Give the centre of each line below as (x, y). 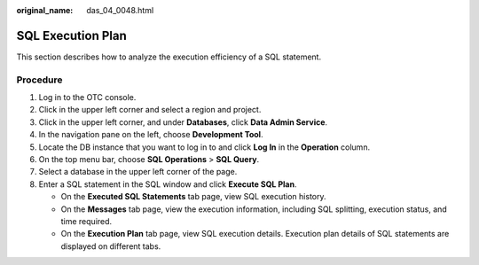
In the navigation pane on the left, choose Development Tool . (151, 135)
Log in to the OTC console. (87, 97)
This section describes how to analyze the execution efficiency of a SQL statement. (169, 57)
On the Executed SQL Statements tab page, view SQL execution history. (193, 197)
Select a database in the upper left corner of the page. (138, 172)
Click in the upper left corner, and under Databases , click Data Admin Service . (183, 122)
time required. (86, 221)
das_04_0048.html (120, 10)
